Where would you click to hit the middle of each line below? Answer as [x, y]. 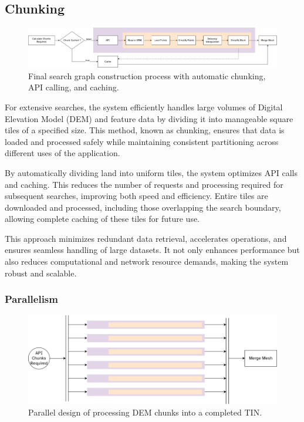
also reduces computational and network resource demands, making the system [147, 261]
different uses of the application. [63, 153]
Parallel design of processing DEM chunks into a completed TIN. [145, 412]
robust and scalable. [41, 273]
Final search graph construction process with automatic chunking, [147, 75]
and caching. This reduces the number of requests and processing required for [144, 184]
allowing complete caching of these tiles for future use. [102, 219]
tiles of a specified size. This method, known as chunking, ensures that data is [145, 130]
